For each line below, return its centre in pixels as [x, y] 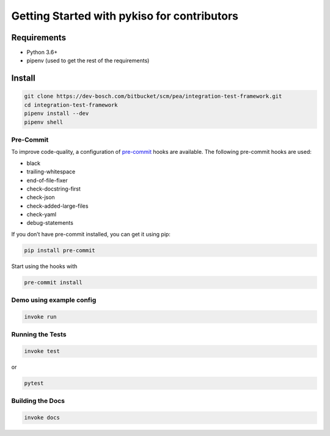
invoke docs [42, 418]
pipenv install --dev [57, 114]
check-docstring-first [53, 189]
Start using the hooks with [44, 266]
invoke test [42, 351]
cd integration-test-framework [71, 105]
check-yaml [42, 214]
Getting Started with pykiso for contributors [125, 16]
